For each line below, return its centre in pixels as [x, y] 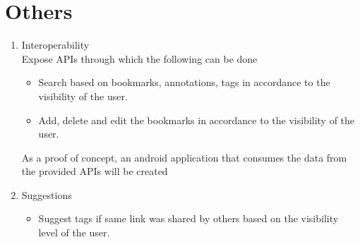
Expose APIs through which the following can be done [139, 58]
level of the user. [74, 232]
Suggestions [47, 194]
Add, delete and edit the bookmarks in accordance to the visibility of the [197, 120]
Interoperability [55, 45]
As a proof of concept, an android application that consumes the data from [184, 157]
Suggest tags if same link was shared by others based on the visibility [188, 218]
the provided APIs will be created [95, 171]
